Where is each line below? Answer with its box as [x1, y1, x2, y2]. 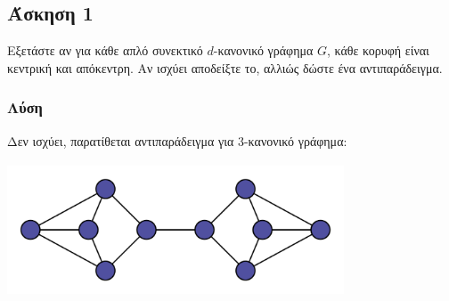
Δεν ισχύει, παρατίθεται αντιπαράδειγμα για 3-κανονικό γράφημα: [7, 131, 347, 150]
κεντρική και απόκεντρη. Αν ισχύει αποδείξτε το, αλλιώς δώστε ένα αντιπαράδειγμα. [7, 58, 443, 77]
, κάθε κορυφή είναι [327, 41, 429, 60]
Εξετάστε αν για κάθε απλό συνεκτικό [7, 41, 203, 60]
